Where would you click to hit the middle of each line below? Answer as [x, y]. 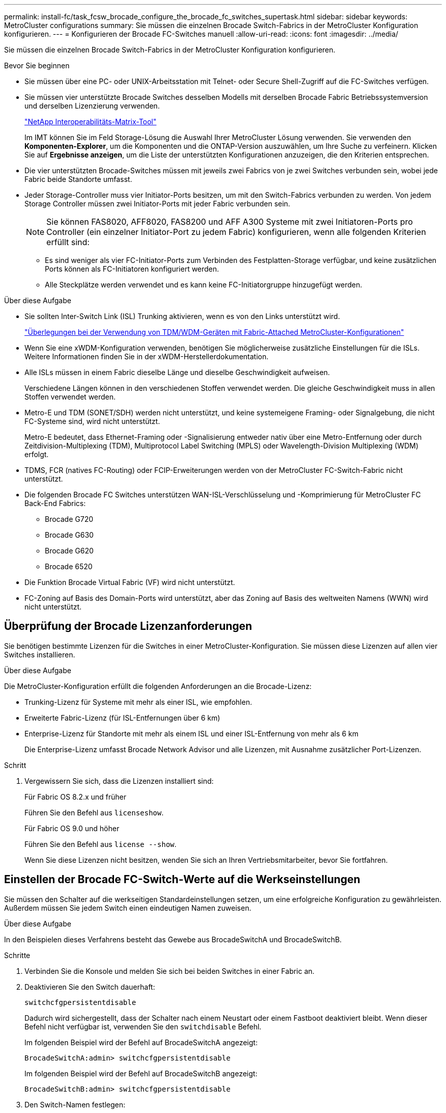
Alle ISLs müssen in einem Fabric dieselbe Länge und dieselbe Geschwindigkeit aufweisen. [177, 372]
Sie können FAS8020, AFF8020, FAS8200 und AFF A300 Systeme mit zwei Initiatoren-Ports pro [230, 222]
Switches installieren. [40, 654]
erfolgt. [37, 454]
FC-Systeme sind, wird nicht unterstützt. [92, 421]
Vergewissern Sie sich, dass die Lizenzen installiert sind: [119, 781]
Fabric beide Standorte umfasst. [78, 179]
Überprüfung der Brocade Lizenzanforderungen [128, 626]
